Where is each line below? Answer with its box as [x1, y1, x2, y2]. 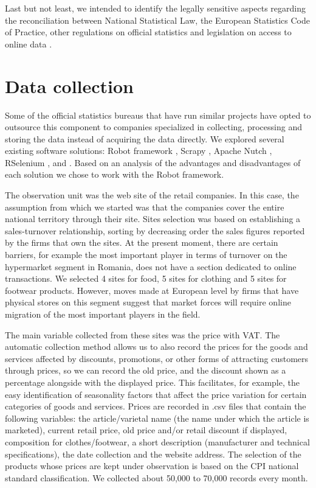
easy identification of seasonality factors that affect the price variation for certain [5, 388, 307, 400]
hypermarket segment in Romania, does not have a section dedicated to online [5, 260, 297, 273]
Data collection [5, 73, 134, 98]
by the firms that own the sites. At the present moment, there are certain [5, 236, 278, 249]
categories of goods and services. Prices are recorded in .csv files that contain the [5, 400, 306, 413]
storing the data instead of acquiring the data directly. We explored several [5, 132, 284, 145]
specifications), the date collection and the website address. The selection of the [5, 447, 301, 460]
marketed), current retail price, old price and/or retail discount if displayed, [5, 424, 287, 436]
